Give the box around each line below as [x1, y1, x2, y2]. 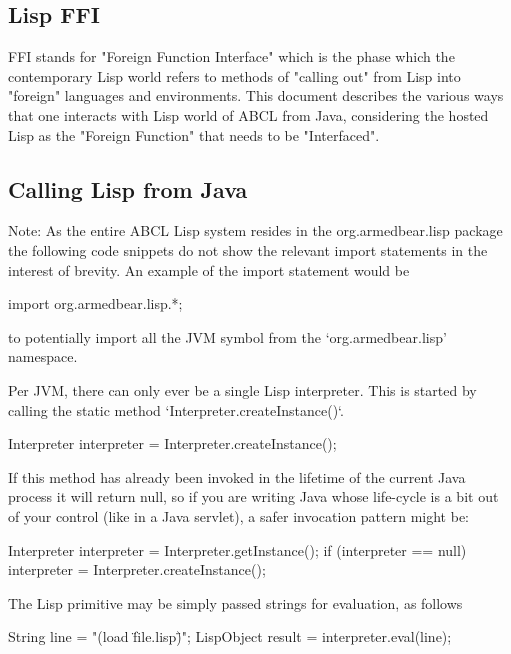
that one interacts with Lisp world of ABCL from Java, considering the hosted [8, 104, 489, 125]
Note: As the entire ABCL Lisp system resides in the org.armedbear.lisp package [8, 220, 503, 241]
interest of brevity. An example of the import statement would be [8, 259, 410, 280]
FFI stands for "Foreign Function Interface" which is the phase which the [8, 46, 455, 67]
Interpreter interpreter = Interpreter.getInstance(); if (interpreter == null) [8, 539, 467, 560]
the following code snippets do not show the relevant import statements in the [8, 239, 488, 260]
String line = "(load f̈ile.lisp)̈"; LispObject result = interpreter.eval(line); [8, 626, 452, 647]
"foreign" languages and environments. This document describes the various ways [8, 85, 504, 106]
